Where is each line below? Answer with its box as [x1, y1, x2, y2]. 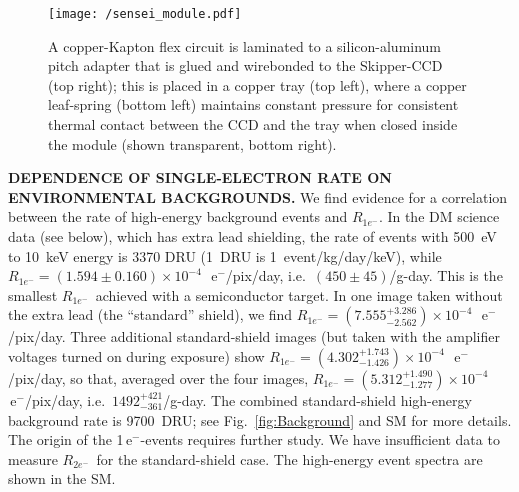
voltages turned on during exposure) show [8, 345, 265, 366]
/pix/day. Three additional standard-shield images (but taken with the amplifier [8, 326, 500, 347]
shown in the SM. [8, 468, 116, 489]
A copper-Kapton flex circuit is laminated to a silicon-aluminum [48, 35, 442, 56]
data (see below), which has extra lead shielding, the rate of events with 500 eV [8, 226, 497, 246]
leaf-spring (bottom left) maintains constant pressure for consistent [48, 94, 459, 115]
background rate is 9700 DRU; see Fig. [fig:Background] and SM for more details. [8, 409, 512, 430]
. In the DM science [378, 206, 500, 227]
